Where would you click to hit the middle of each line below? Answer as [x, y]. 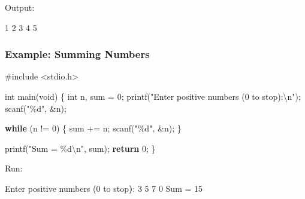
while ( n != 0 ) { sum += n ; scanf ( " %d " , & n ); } [93, 128]
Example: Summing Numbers [77, 54]
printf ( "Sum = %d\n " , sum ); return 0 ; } [80, 148]
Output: [20, 7]
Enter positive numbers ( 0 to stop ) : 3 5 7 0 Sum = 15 [104, 188]
